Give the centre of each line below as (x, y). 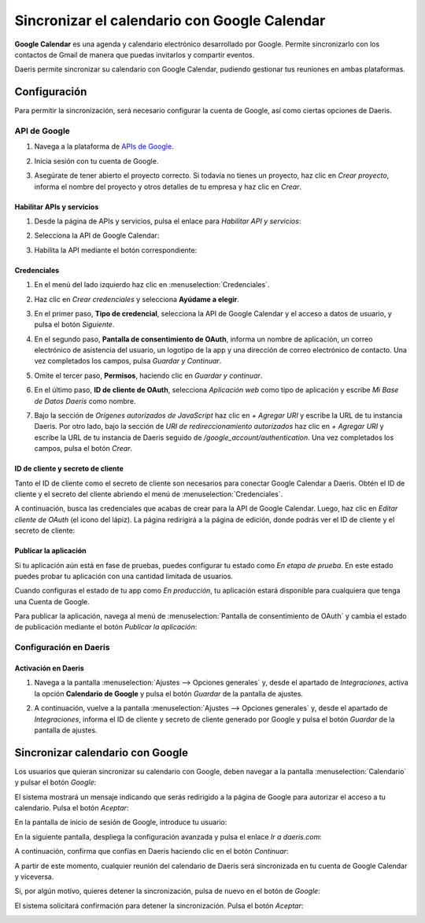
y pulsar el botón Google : (55, 782)
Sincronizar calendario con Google (102, 753)
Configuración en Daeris (62, 648)
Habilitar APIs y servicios (57, 207)
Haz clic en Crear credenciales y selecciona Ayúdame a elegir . (137, 299)
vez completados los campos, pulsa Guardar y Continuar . (128, 361)
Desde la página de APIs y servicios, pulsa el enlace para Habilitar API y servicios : (168, 221)
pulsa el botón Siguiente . (74, 325)
